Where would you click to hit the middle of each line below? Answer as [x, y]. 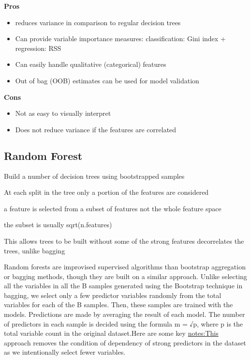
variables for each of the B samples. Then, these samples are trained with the [118, 305]
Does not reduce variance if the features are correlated [96, 129]
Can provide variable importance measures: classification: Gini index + [120, 39]
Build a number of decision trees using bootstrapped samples [94, 176]
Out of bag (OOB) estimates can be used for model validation [107, 80]
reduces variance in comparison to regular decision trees [98, 22]
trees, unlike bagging [35, 250]
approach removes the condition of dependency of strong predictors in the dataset [125, 342]
